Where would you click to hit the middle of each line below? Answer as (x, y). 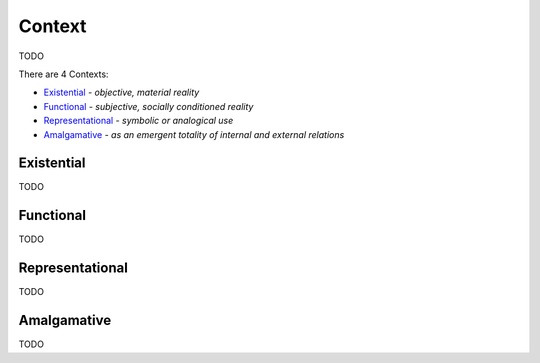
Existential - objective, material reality (121, 92)
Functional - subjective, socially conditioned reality (148, 106)
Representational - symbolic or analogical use (138, 121)
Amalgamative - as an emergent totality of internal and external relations (194, 134)
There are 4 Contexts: (63, 74)
